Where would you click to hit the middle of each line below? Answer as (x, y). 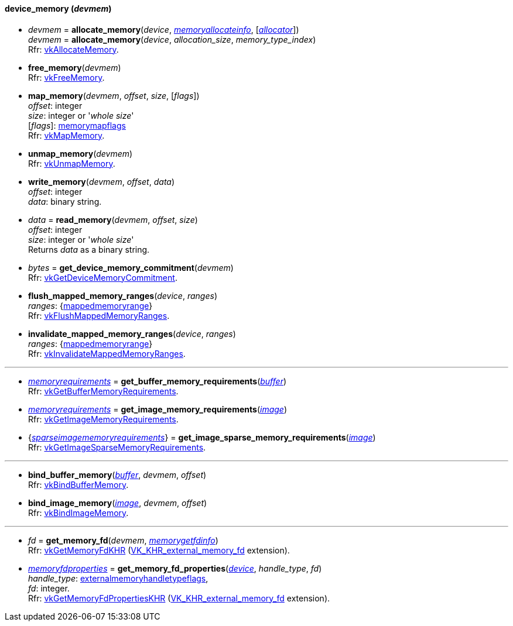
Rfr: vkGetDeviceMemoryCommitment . (103, 277)
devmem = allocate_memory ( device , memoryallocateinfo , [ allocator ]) (164, 29)
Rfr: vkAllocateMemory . (73, 49)
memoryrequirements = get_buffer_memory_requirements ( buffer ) (158, 381)
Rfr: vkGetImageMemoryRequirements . (103, 419)
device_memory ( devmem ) (58, 8)
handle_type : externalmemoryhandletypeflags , (118, 578)
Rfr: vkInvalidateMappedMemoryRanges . (107, 353)
